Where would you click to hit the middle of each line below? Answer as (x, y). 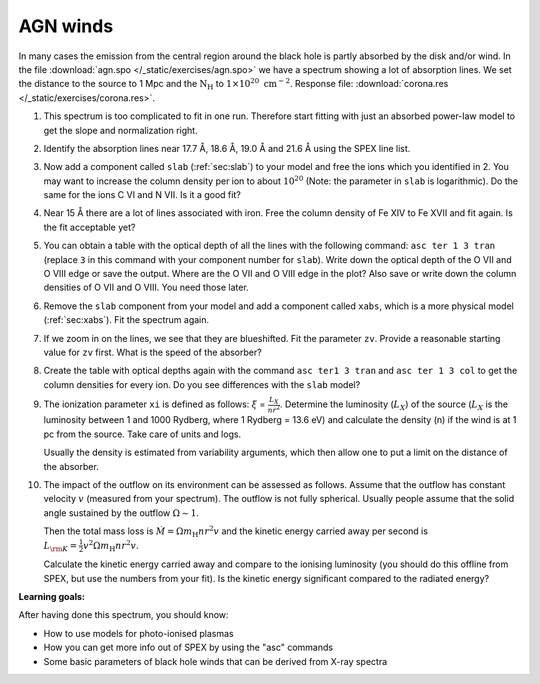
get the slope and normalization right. (121, 130)
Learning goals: (51, 597)
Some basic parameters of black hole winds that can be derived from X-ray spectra (215, 661)
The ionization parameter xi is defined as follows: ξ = (154, 404)
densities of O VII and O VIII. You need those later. (146, 287)
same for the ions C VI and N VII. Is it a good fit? (142, 195)
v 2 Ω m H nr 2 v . (111, 546)
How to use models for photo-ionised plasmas (138, 633)
